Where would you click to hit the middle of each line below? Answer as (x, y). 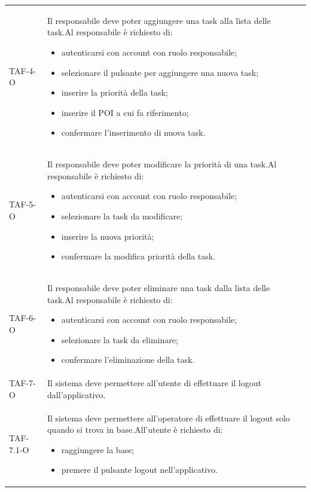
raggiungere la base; (98, 449)
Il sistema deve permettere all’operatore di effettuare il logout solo (168, 418)
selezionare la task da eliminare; (120, 339)
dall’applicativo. (76, 394)
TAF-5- (22, 204)
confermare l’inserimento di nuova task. (133, 132)
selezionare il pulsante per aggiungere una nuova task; (160, 72)
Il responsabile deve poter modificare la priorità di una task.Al (162, 164)
